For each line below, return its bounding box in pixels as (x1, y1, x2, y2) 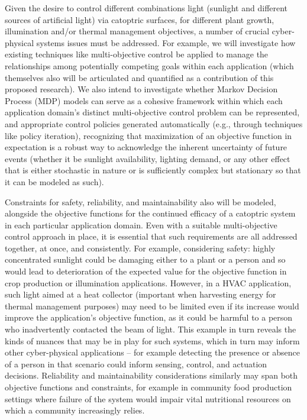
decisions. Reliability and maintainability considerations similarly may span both (5, 369, 298, 382)
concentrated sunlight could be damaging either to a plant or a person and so (5, 253, 286, 266)
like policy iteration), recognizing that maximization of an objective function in (5, 129, 292, 141)
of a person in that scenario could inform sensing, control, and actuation (5, 357, 267, 370)
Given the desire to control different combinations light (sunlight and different (5, 2, 288, 14)
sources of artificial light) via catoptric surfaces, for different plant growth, (5, 13, 274, 25)
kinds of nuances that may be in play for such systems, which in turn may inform (5, 334, 300, 347)
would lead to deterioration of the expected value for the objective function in (5, 265, 287, 277)
